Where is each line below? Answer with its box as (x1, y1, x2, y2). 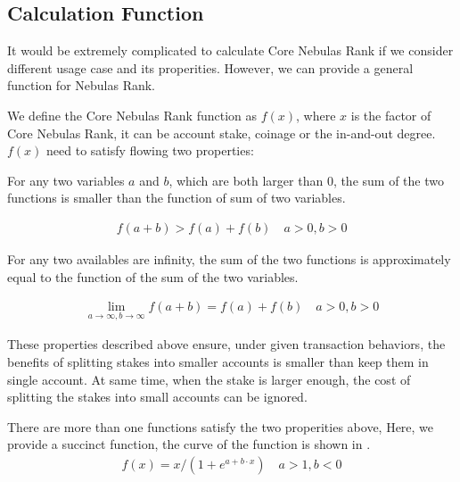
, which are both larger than (168, 170, 324, 189)
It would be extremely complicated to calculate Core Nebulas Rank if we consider (7, 41, 454, 60)
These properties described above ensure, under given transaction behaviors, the (7, 335, 446, 353)
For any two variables (7, 170, 125, 189)
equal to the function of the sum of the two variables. (7, 267, 299, 286)
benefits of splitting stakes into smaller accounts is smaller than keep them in (7, 353, 429, 371)
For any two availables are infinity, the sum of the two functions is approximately (7, 249, 451, 268)
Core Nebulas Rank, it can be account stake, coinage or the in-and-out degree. (7, 123, 436, 142)
